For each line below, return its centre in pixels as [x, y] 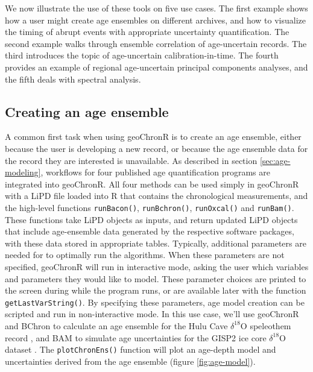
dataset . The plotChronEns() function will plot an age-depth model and [141, 349]
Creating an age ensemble [87, 111]
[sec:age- [275, 160]
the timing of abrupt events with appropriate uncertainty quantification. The [147, 32]
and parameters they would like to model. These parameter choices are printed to [156, 278]
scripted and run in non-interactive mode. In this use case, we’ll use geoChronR [152, 314]
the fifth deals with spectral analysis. [73, 79]
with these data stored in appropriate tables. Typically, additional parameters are [156, 243]
